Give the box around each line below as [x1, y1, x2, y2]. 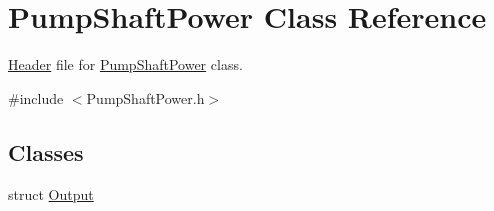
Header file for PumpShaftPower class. [8, 54, 243, 75]
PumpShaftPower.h [86, 87, 205, 108]
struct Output [8, 183, 94, 204]
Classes [8, 136, 84, 167]
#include [8, 87, 64, 108]
